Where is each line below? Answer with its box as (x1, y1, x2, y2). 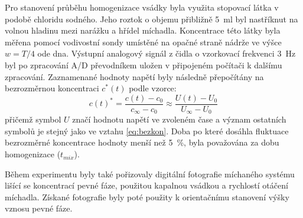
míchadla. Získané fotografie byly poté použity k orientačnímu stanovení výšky (5, 190, 289, 203)
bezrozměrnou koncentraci (5, 82, 99, 94)
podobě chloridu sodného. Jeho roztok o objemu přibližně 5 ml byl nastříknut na (5, 12, 298, 25)
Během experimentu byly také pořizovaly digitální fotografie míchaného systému (5, 167, 295, 180)
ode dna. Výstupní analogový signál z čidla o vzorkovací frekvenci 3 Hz (37, 47, 296, 60)
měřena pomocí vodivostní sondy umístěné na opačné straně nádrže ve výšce (5, 35, 282, 48)
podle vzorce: (129, 82, 177, 94)
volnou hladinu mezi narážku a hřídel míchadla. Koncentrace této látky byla (5, 24, 281, 37)
